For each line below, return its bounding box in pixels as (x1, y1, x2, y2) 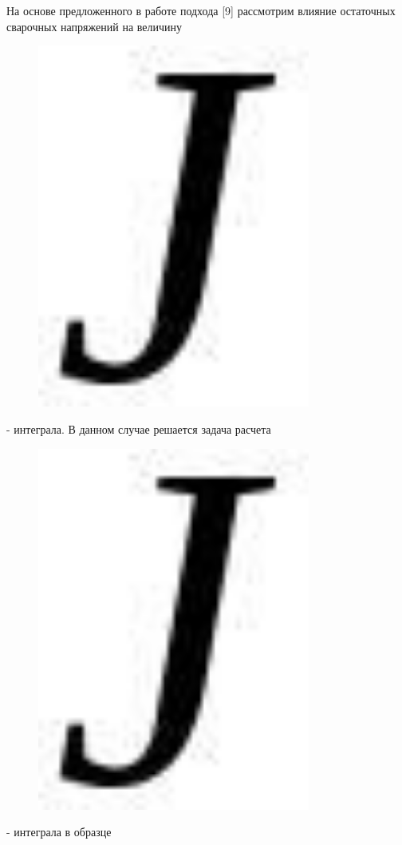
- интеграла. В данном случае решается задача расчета (6, 421, 271, 438)
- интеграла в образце (6, 823, 112, 840)
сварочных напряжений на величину (6, 18, 183, 34)
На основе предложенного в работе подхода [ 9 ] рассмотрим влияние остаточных (6, 2, 396, 18)
